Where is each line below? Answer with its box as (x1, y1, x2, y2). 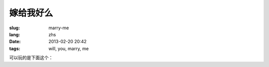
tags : (9, 45, 20, 52)
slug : (9, 25, 20, 31)
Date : (9, 39, 21, 45)
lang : (9, 31, 20, 37)
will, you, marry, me (48, 45, 89, 52)
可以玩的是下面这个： (9, 55, 53, 61)
